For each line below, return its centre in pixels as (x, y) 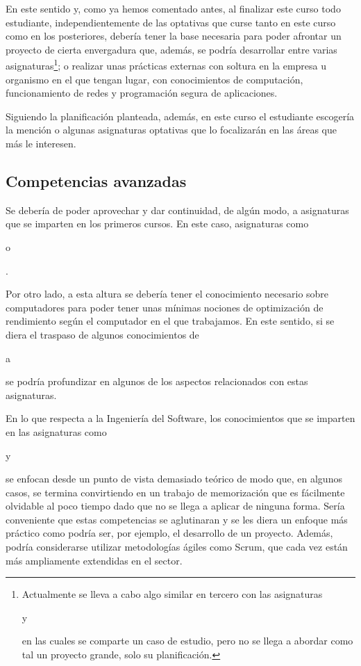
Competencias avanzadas (96, 180)
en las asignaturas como (56, 431)
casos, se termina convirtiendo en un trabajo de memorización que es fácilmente (175, 492)
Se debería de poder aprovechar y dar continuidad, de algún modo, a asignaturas (177, 210)
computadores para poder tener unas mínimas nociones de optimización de (165, 307)
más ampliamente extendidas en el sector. (94, 560)
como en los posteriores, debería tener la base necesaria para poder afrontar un (174, 36)
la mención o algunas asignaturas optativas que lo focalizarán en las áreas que (171, 130)
